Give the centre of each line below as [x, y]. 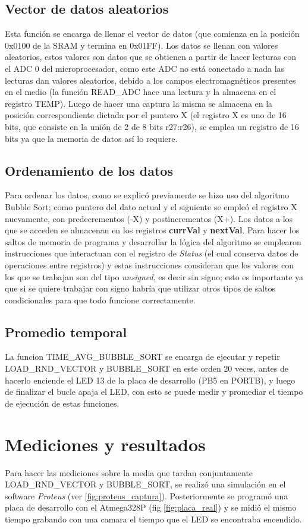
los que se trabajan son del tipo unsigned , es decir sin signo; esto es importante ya [154, 276]
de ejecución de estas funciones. [62, 403]
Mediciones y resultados [105, 444]
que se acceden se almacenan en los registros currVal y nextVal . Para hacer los [152, 230]
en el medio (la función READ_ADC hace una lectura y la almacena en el [141, 92]
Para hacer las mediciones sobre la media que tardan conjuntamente [129, 472]
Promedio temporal [66, 332]
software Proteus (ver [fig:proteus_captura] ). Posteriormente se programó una [147, 495]
